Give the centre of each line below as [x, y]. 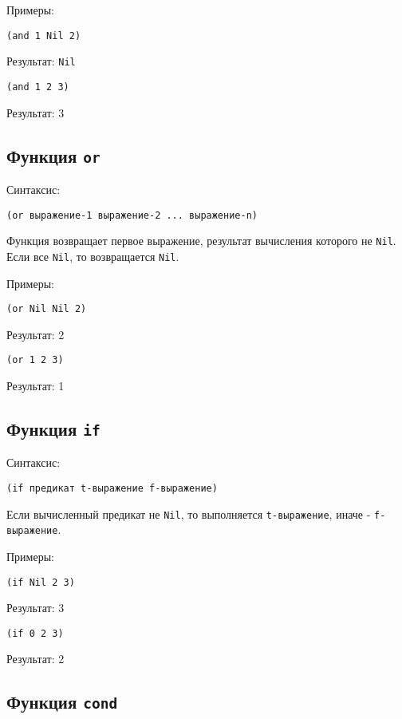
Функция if [53, 428]
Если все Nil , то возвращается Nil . [93, 256]
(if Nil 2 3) [41, 582]
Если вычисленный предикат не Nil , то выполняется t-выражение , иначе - [189, 514]
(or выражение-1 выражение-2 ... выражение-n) [132, 215]
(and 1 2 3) [38, 87]
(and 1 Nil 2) [44, 36]
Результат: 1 [35, 385]
